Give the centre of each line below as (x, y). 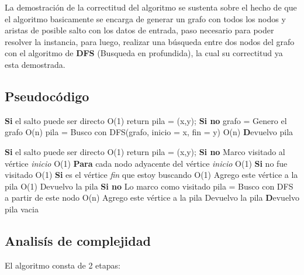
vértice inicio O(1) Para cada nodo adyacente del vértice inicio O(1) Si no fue (146, 163)
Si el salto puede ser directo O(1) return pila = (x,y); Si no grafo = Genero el (146, 120)
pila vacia (22, 209)
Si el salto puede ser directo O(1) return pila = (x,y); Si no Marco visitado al (145, 151)
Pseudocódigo (47, 96)
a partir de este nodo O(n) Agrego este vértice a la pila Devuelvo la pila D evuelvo (152, 197)
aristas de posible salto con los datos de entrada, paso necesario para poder (139, 30)
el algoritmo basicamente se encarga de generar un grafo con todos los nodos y (145, 18)
